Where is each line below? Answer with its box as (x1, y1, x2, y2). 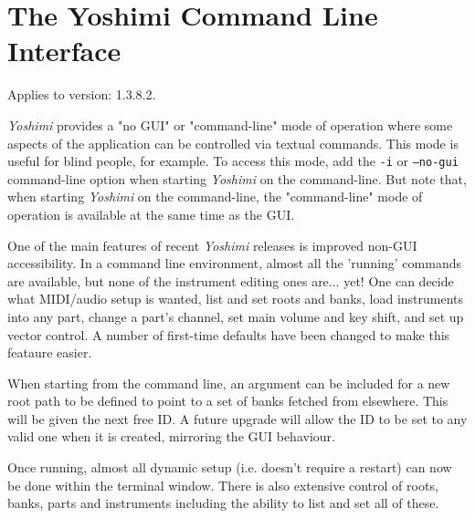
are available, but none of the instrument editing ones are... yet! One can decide (7, 271, 454, 290)
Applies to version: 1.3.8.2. (7, 85, 156, 104)
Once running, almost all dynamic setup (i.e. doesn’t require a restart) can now (7, 458, 452, 477)
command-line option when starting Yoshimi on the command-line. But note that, (7, 169, 467, 188)
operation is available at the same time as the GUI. (7, 204, 295, 223)
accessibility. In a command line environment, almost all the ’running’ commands (7, 254, 461, 273)
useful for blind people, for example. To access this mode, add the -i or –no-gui (7, 151, 459, 171)
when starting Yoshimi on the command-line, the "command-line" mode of (7, 187, 423, 206)
